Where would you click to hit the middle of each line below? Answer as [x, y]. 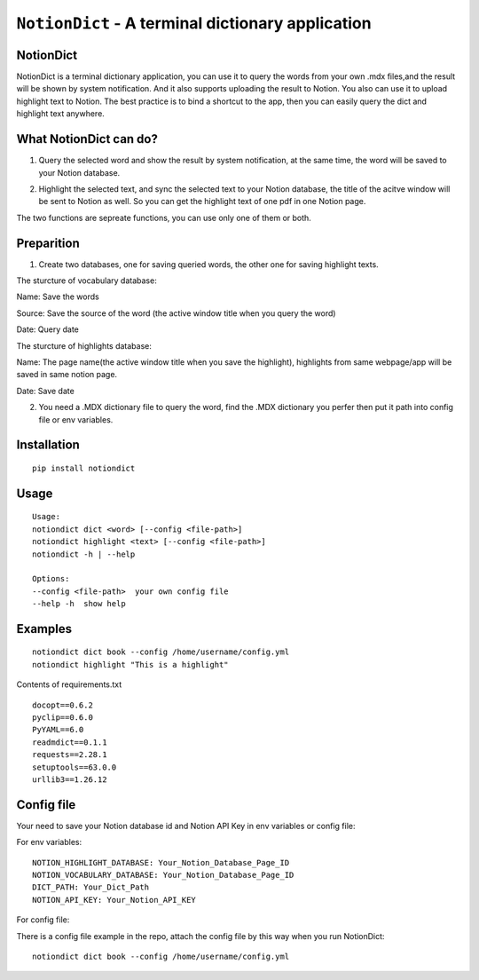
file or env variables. [76, 419]
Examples [44, 629]
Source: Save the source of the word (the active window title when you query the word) [176, 313]
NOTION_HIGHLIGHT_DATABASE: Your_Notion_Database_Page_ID [161, 862]
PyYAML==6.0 [58, 730]
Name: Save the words [58, 296]
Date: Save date [45, 391]
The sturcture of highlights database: [84, 345]
